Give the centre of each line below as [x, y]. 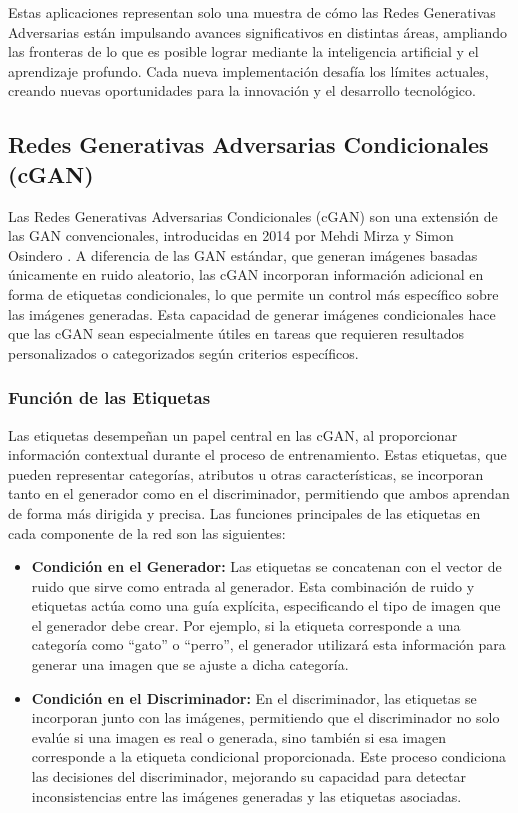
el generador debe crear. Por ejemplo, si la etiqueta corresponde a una [246, 624]
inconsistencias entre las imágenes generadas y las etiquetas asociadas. [246, 795]
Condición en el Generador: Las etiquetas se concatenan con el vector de [266, 566]
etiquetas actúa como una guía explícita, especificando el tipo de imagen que [266, 605]
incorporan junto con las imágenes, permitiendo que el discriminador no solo [265, 717]
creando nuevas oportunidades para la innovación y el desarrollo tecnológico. [242, 90]
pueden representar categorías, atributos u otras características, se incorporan [246, 473]
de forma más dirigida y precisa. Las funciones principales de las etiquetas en [244, 512]
